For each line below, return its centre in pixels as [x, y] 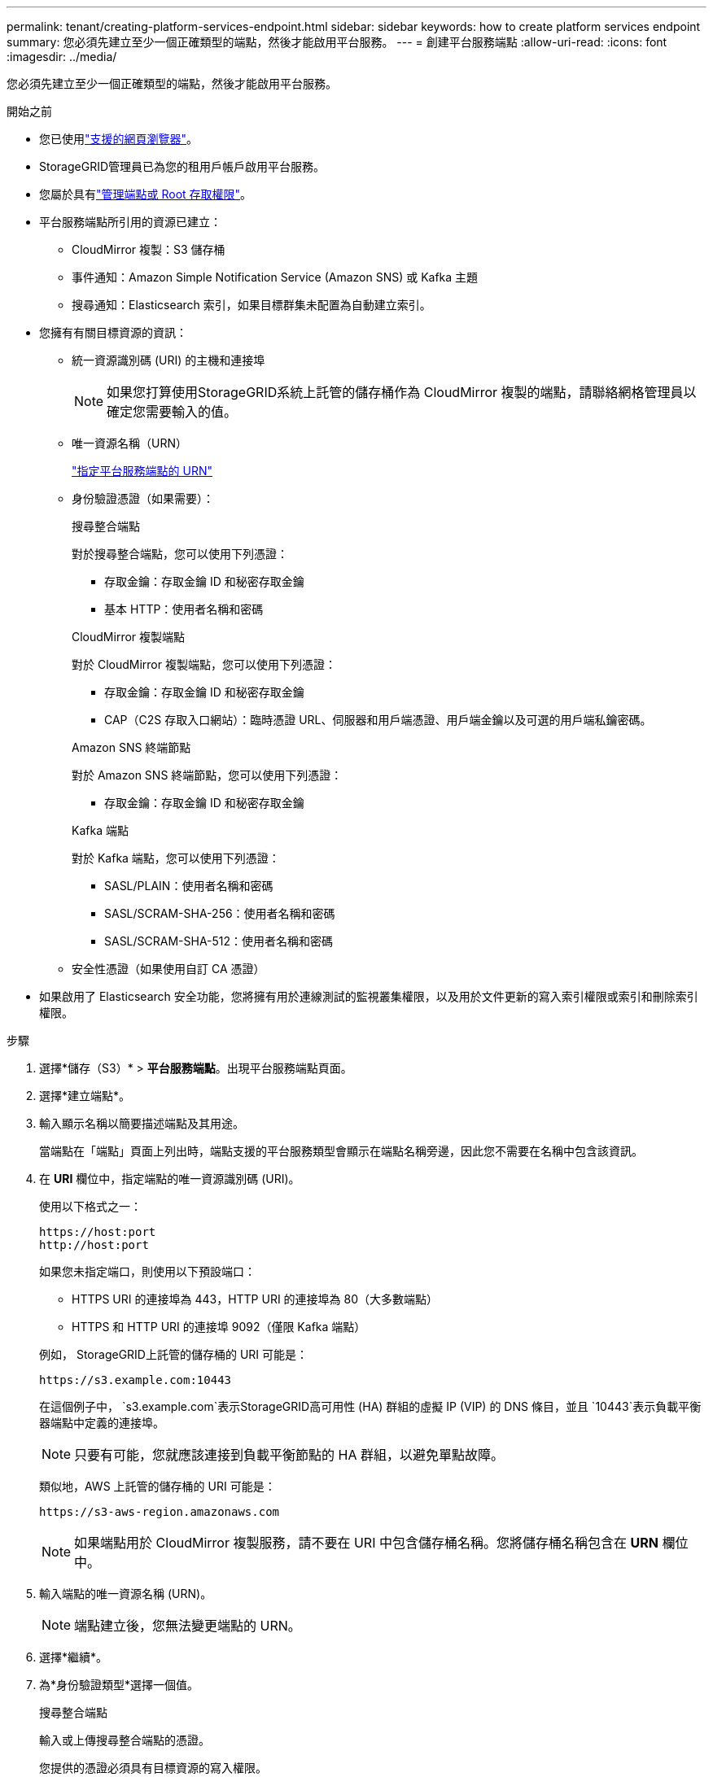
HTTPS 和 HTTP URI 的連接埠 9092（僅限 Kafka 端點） [219, 1327]
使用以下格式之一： [90, 1206]
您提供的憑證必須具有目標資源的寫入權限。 [153, 1768]
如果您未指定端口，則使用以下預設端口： [147, 1271]
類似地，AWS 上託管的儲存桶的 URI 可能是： [157, 1486]
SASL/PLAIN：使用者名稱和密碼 [189, 886]
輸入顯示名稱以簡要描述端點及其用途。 [142, 1123]
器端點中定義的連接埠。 [102, 1423]
